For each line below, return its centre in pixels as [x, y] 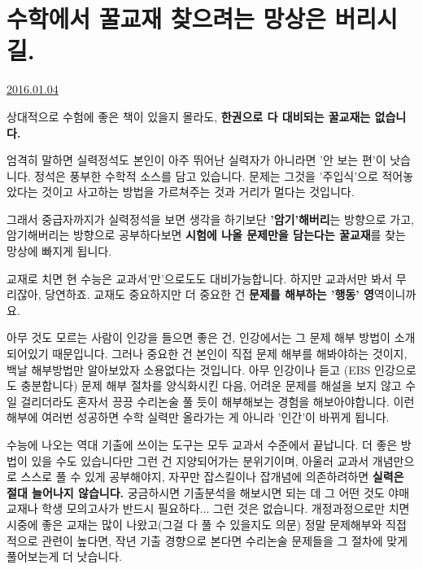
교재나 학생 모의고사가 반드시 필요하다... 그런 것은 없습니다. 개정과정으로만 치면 [208, 508]
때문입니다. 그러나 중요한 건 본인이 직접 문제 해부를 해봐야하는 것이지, [230, 354]
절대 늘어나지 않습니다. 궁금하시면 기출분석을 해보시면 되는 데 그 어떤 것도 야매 [208, 492]
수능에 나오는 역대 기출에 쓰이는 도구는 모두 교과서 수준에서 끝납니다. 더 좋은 [202, 444]
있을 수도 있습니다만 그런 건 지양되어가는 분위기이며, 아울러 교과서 [200, 460]
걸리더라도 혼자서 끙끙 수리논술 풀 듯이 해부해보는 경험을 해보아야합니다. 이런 [218, 401]
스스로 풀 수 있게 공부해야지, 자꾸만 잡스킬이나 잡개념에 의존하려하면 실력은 [212, 477]
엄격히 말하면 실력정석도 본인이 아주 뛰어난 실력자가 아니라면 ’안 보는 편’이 [196, 160]
